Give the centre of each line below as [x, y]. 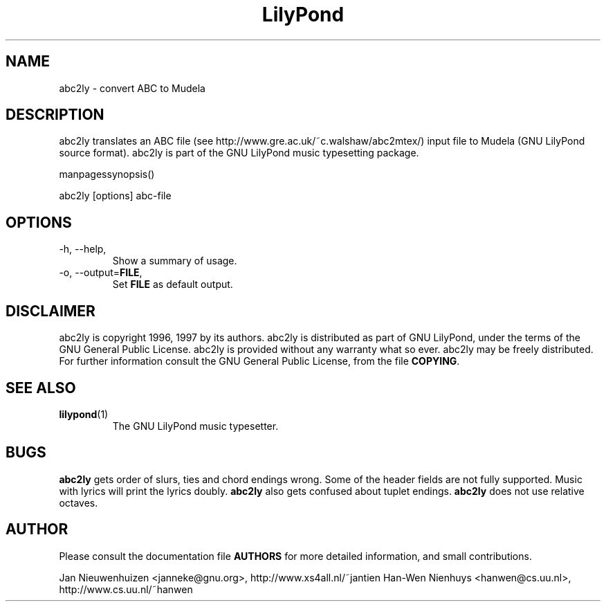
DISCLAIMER [50, 311]
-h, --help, [83, 249]
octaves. [79, 502]
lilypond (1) [84, 414]
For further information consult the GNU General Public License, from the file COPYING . [259, 361]
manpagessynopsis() [107, 174]
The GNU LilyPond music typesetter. [195, 426]
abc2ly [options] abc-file [115, 196]
